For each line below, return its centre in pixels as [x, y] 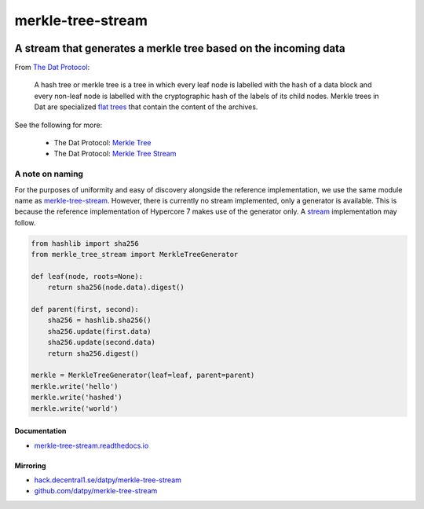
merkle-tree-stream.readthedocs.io [91, 445]
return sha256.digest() [93, 353]
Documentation [40, 431]
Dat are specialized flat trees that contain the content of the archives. [146, 107]
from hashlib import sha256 [85, 243]
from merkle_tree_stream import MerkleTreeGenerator [135, 255]
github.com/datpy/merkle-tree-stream [96, 491]
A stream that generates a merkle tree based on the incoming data [180, 48]
